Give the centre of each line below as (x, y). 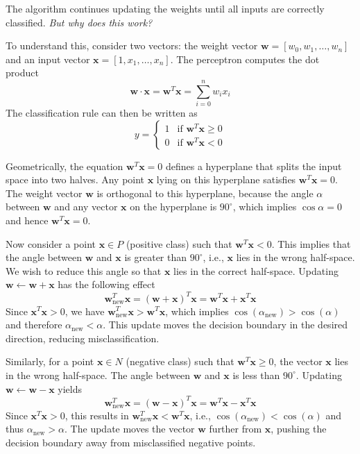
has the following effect (106, 284)
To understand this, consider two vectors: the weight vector (132, 45)
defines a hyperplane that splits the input (254, 166)
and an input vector (48, 59)
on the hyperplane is (173, 207)
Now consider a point (51, 243)
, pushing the (299, 429)
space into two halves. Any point (75, 179)
